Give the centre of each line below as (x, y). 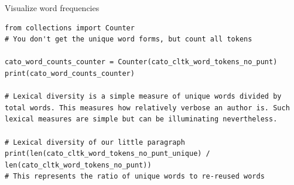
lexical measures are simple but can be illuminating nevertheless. (141, 119)
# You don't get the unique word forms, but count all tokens (129, 39)
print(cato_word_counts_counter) (70, 73)
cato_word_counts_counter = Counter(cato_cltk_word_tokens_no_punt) (141, 62)
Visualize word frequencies (52, 8)
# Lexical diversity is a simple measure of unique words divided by (143, 97)
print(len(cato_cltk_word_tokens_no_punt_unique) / (107, 154)
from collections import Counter (70, 28)
